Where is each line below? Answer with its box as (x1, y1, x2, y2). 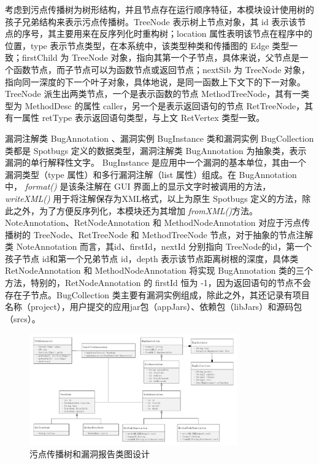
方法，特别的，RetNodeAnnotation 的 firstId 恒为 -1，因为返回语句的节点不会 (5, 276, 311, 289)
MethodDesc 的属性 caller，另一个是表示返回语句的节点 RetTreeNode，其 (25, 99, 313, 112)
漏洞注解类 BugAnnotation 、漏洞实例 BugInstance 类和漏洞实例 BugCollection (5, 131, 314, 144)
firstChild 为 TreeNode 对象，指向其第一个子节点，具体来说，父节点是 (21, 51, 300, 64)
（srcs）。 (5, 312, 40, 325)
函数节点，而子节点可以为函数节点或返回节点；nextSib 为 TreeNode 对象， (13, 63, 310, 75)
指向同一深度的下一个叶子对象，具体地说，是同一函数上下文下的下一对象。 (5, 75, 306, 88)
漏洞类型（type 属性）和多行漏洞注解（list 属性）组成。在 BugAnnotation (5, 168, 297, 180)
